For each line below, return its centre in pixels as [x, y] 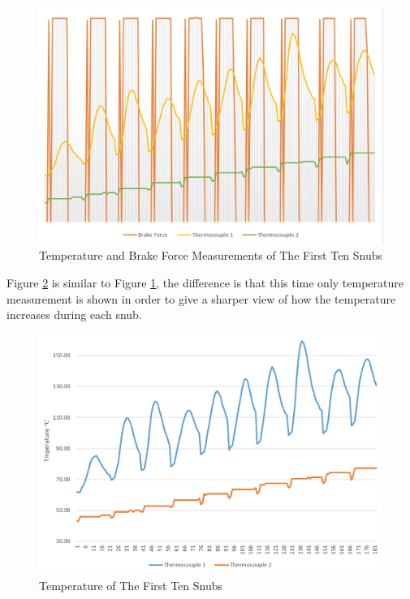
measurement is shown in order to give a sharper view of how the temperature [201, 298]
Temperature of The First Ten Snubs [131, 585]
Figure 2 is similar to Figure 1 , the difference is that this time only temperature [205, 282]
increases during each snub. [74, 315]
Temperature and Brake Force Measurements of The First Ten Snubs [211, 255]
